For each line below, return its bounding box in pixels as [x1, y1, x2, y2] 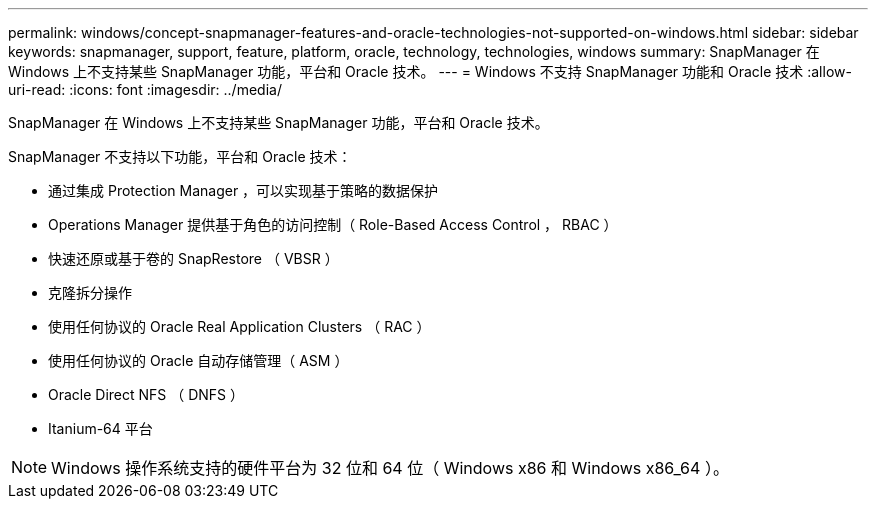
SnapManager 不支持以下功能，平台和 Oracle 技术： [8, 148, 352, 165]
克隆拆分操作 [48, 284, 132, 301]
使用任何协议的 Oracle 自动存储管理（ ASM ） [48, 352, 349, 369]
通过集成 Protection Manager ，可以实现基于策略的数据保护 [48, 182, 439, 199]
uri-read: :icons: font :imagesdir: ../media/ [8, 81, 282, 98]
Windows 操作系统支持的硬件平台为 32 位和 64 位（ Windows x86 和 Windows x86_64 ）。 [51, 458, 729, 478]
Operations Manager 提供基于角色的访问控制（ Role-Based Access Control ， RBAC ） [48, 216, 618, 233]
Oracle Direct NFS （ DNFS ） [48, 386, 245, 403]
